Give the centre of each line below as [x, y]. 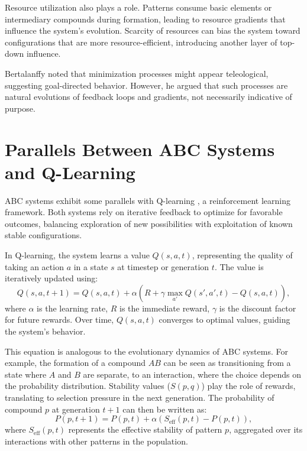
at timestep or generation [163, 266]
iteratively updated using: [51, 278]
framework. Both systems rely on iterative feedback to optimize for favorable [144, 212]
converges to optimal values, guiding [224, 319]
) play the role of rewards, [248, 386]
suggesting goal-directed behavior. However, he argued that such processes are [146, 85]
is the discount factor [258, 308]
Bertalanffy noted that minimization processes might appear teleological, [137, 73]
